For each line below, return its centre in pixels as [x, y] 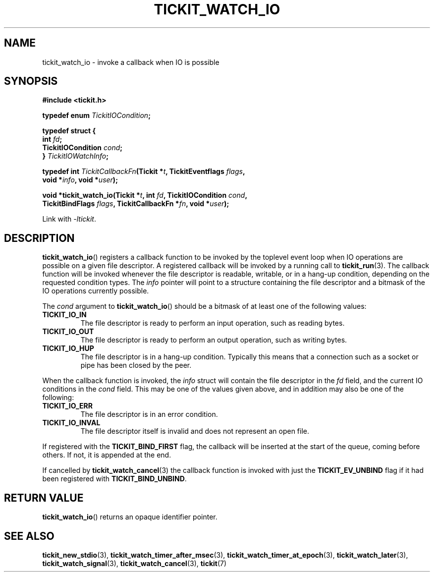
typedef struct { [69, 131]
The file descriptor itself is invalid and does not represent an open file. [195, 431]
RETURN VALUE [44, 498]
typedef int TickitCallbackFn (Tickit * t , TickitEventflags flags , [144, 172]
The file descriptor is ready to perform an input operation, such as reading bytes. [213, 323]
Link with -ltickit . [69, 219]
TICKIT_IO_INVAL [71, 423]
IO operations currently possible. [96, 291]
